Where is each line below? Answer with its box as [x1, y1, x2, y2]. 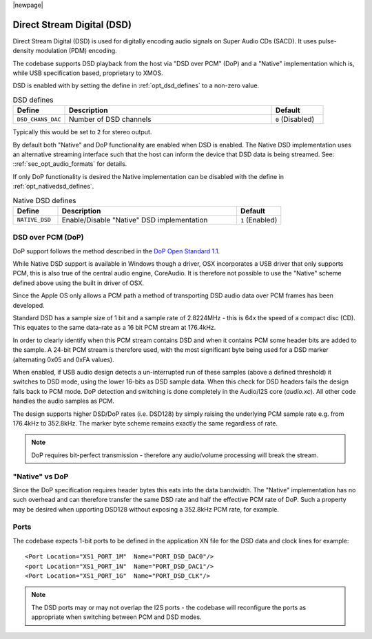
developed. [12, 301, 45, 309]
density [12, 47, 34, 55]
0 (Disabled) [276, 114, 315, 124]
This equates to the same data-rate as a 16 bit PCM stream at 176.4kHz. [12, 324, 216, 332]
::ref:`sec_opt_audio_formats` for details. [12, 160, 127, 168]
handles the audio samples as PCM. [12, 397, 115, 406]
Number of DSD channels [68, 114, 152, 124]
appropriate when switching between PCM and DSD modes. [31, 613, 203, 621]
